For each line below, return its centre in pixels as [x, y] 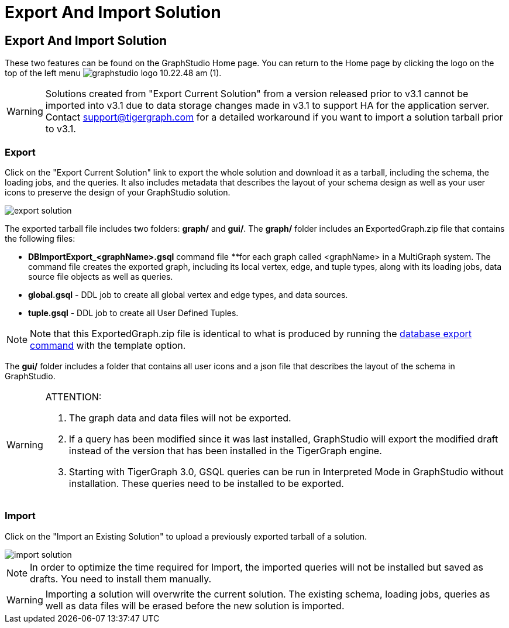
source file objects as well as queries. [101, 276]
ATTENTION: [73, 397]
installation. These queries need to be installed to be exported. [206, 483]
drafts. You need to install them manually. [121, 579]
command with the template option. [108, 345]
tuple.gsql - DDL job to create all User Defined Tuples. [133, 313]
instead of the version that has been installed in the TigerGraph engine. [225, 450]
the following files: [40, 238]
